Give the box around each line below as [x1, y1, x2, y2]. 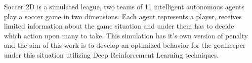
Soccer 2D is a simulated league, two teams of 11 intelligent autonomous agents [4, 1, 245, 11]
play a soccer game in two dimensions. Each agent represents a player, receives [4, 11, 242, 21]
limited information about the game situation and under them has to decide [4, 21, 234, 31]
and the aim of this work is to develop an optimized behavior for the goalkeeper [4, 40, 246, 50]
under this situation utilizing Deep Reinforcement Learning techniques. [4, 49, 219, 60]
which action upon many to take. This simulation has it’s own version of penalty [4, 30, 248, 40]
